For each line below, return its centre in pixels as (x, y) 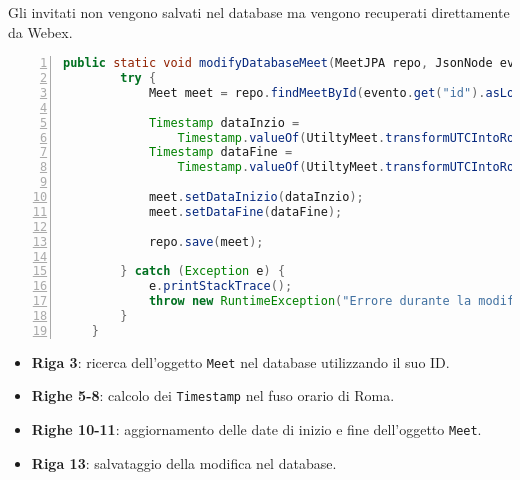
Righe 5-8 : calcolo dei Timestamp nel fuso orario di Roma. (213, 395)
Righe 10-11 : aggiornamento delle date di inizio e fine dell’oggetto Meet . (256, 429)
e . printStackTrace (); (220, 286)
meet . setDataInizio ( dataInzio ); (256, 197)
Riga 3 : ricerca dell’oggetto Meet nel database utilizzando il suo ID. (240, 361)
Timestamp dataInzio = (224, 122)
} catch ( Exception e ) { (203, 271)
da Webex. (40, 31)
